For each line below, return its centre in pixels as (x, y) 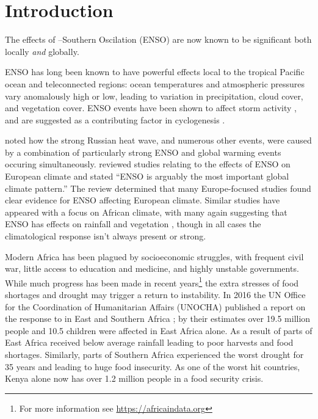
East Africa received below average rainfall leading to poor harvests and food (149, 342)
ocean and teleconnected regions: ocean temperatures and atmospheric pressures (155, 83)
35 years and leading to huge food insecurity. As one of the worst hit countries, (153, 366)
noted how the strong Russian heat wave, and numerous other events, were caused (158, 140)
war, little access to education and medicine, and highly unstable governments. (152, 268)
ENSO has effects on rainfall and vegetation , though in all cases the (133, 224)
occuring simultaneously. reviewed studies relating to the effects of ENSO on (148, 164)
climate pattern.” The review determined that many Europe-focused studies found (158, 188)
